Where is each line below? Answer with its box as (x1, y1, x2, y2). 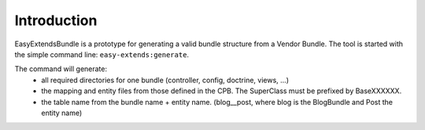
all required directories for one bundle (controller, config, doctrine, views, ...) (41, 75, 290, 85)
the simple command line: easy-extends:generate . (14, 49, 189, 59)
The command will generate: (14, 64, 108, 74)
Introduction (14, 12, 98, 29)
